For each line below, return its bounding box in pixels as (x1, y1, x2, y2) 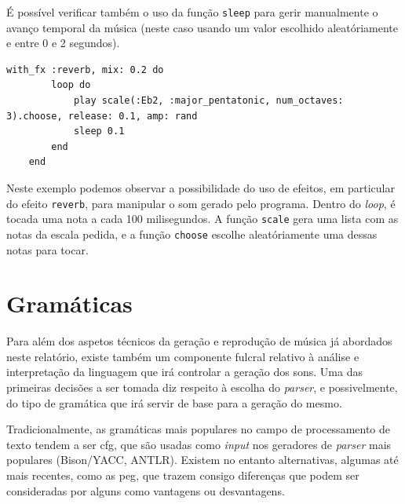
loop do (51, 79, 91, 91)
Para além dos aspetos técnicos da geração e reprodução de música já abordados (6, 333, 392, 349)
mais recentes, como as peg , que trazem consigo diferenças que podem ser (6, 467, 359, 484)
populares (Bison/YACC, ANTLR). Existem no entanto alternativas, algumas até (6, 451, 399, 468)
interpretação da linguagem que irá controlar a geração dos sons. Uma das (6, 363, 363, 380)
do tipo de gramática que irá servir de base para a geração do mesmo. (6, 394, 342, 411)
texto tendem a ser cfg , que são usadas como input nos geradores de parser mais (6, 436, 392, 452)
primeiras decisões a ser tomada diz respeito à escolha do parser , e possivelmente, (6, 379, 398, 396)
